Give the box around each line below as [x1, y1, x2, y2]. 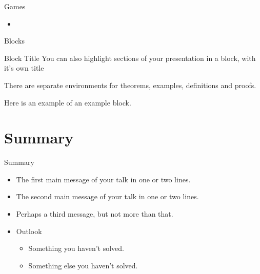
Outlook [16, 225, 42, 236]
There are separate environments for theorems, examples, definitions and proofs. [4, 79, 256, 90]
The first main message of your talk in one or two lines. [16, 174, 191, 184]
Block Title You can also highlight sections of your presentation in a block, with [4, 52, 256, 63]
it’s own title [4, 62, 44, 73]
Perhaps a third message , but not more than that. [16, 208, 173, 219]
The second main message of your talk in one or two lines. [16, 191, 199, 202]
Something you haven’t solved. [28, 243, 124, 254]
